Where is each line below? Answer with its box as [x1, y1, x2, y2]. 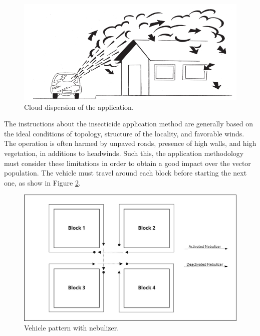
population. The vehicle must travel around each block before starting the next [4, 167, 247, 178]
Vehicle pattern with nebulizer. [24, 322, 119, 333]
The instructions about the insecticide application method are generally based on [4, 118, 253, 129]
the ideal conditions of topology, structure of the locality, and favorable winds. [4, 128, 244, 138]
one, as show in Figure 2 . [4, 177, 81, 188]
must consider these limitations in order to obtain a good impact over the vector [4, 157, 251, 168]
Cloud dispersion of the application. [24, 101, 134, 112]
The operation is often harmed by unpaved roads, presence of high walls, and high [4, 138, 256, 148]
